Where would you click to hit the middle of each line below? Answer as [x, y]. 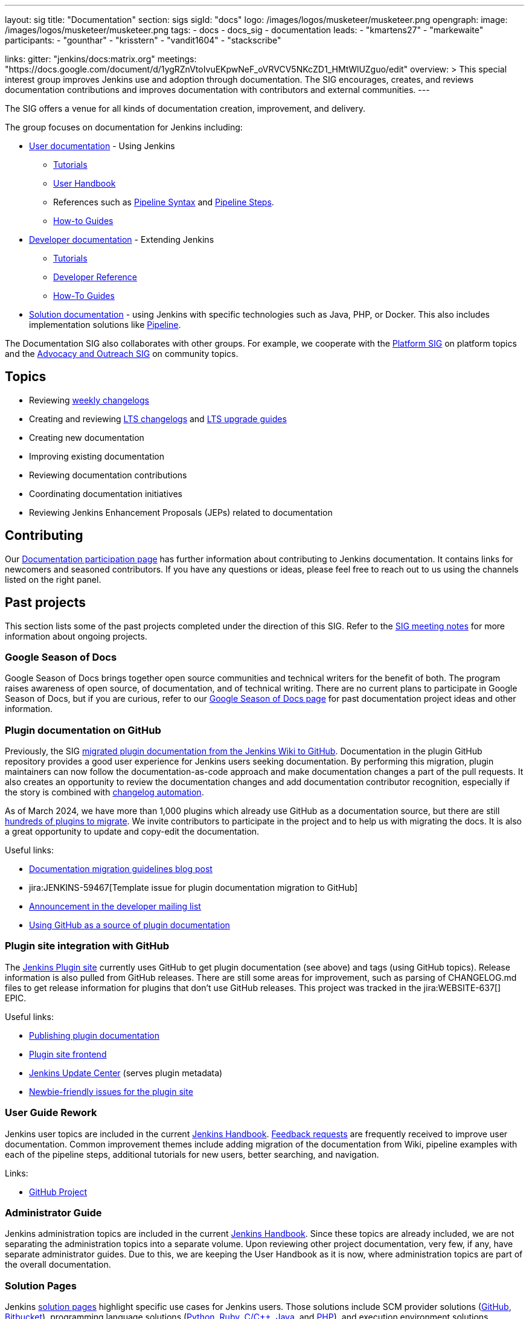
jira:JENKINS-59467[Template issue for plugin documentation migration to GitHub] [194, 888]
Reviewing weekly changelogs [89, 400]
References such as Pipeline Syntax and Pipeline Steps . [164, 202]
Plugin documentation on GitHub [83, 730]
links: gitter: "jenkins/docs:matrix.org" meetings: [101, 59]
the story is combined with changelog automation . [104, 792]
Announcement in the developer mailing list [115, 907]
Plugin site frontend [68, 1054]
